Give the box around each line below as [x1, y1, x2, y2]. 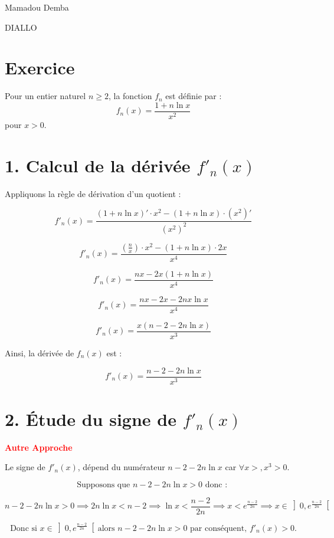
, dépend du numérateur [77, 461, 165, 473]
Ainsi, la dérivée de [5, 346, 74, 359]
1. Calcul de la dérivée [5, 153, 191, 177]
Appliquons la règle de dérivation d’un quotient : [5, 187, 181, 199]
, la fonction [108, 90, 152, 102]
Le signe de [5, 461, 45, 473]
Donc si [10, 524, 37, 533]
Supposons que [77, 480, 130, 489]
